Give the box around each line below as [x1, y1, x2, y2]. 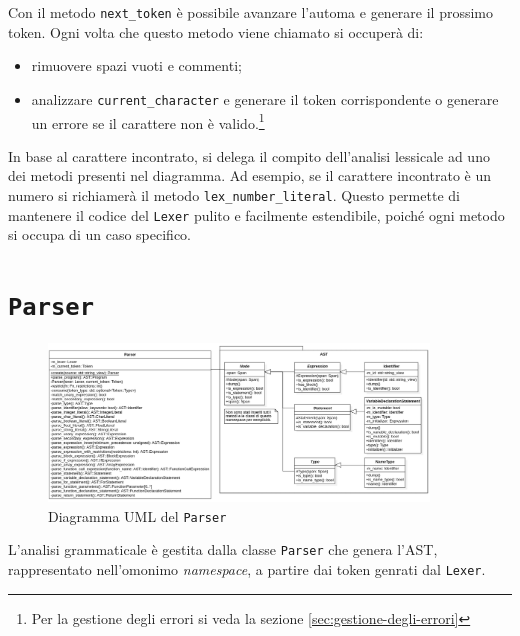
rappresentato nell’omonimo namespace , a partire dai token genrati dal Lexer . [8, 559, 486, 580]
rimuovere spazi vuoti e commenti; [31, 55, 242, 76]
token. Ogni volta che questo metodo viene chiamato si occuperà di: [8, 21, 424, 42]
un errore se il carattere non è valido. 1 [31, 109, 265, 133]
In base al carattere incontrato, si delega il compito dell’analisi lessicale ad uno [8, 145, 490, 166]
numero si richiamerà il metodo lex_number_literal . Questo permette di [8, 184, 460, 205]
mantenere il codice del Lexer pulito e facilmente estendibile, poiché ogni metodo [8, 204, 505, 225]
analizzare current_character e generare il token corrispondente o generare [31, 88, 499, 109]
